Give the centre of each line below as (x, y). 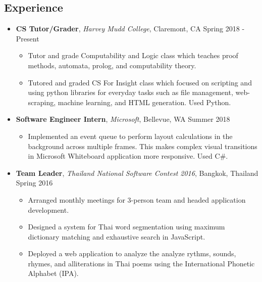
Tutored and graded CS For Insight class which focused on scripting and (140, 82)
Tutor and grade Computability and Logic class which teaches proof (133, 55)
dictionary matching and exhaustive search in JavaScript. (117, 236)
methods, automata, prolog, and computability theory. (112, 65)
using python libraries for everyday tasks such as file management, (130, 92)
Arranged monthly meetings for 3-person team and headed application (137, 199)
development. (48, 209)
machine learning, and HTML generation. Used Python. (144, 102)
